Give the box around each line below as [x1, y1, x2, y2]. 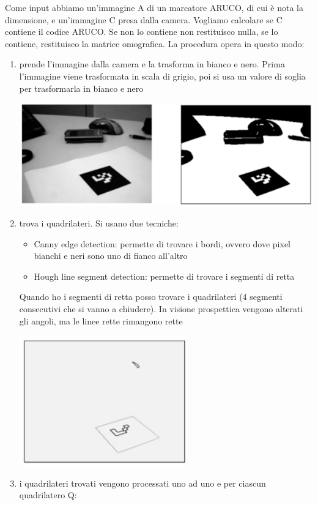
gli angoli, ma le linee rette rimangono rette [19, 314, 183, 327]
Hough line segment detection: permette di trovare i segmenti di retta [34, 269, 295, 282]
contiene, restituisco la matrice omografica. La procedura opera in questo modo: [5, 37, 305, 50]
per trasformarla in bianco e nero [19, 81, 144, 94]
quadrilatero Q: [19, 488, 77, 501]
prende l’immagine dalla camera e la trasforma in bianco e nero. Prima [19, 58, 285, 70]
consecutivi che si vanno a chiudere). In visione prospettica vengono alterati [19, 302, 303, 315]
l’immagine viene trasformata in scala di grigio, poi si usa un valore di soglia [19, 69, 306, 82]
